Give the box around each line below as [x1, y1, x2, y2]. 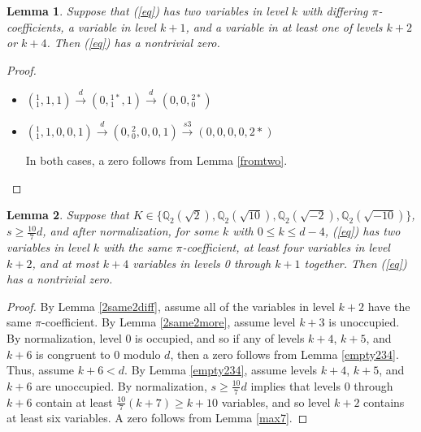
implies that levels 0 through [250, 377, 393, 394]
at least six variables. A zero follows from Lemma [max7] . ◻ [7, 409, 308, 426]
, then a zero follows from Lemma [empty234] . [170, 345, 399, 362]
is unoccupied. [328, 313, 400, 330]
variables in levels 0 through [132, 254, 271, 271]
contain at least [36, 393, 113, 410]
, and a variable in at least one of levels [185, 18, 383, 35]
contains [363, 393, 405, 410]
